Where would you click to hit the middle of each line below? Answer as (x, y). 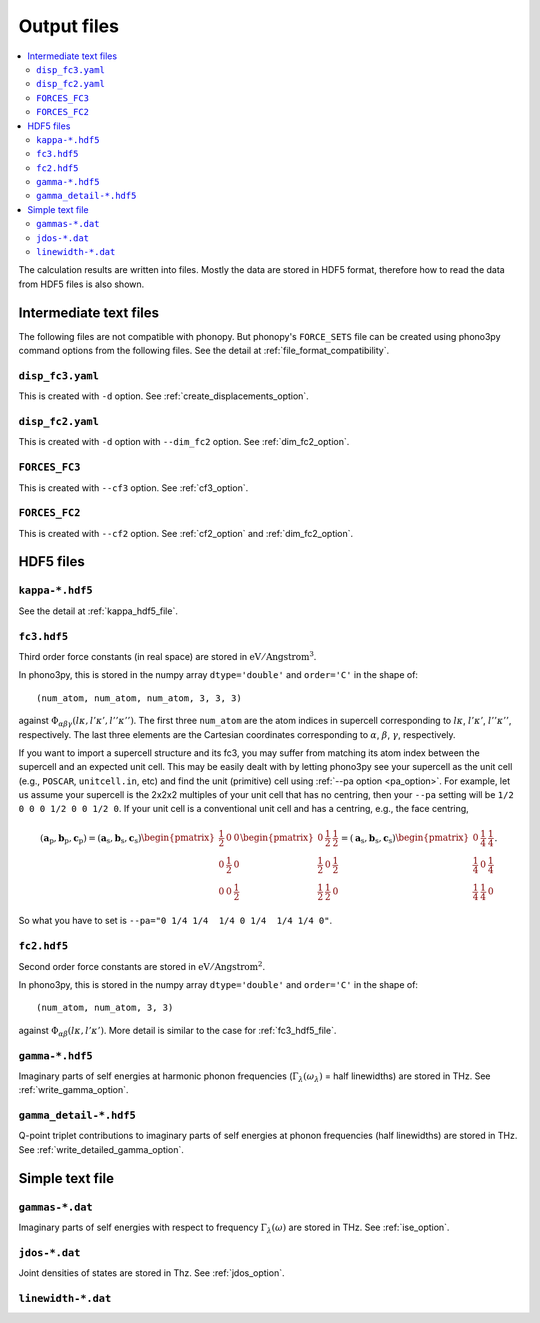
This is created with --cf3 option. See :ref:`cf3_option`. (133, 487)
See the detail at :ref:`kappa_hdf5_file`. (98, 611)
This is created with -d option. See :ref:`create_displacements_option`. (163, 396)
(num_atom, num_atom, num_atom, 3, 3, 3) (139, 698)
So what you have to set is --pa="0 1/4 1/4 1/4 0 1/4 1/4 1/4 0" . (175, 921)
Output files (69, 26)
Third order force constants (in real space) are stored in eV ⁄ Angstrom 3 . (167, 656)
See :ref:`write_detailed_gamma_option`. (101, 1149)
